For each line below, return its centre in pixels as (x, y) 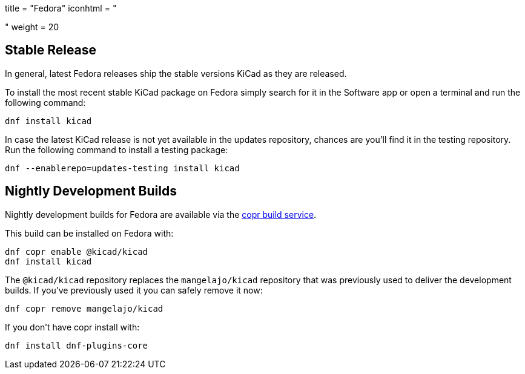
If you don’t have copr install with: (72, 327)
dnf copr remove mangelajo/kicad (84, 308)
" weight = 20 (32, 27)
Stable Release (51, 50)
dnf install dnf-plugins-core (77, 345)
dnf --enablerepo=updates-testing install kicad (122, 168)
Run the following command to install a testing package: (117, 149)
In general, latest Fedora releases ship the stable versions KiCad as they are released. (176, 73)
